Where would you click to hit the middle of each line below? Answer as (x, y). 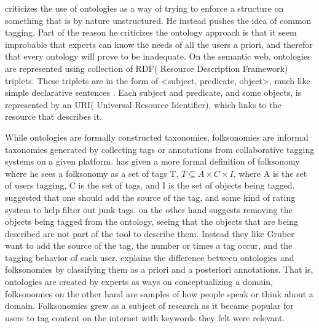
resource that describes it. (53, 116)
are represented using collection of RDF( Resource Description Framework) (147, 68)
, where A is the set (270, 173)
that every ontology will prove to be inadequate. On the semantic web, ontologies (158, 56)
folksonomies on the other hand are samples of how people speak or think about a (159, 293)
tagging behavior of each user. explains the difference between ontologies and (150, 257)
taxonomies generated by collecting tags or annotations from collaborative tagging (160, 149)
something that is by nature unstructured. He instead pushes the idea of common (158, 20)
